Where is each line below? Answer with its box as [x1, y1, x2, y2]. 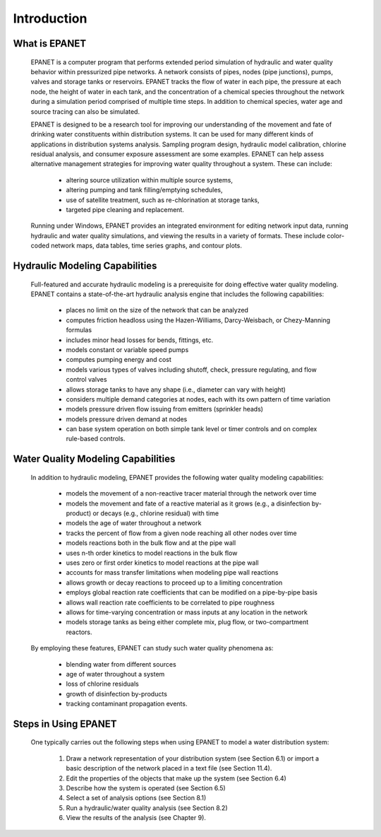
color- [327, 231, 345, 240]
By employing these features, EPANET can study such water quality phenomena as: [30, 644, 274, 652]
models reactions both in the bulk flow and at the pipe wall [66, 539, 236, 547]
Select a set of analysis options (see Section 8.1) [66, 794, 207, 802]
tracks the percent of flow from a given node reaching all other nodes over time [66, 529, 297, 537]
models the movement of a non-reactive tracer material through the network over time [66, 489, 317, 498]
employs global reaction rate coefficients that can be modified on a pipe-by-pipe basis [66, 588, 317, 597]
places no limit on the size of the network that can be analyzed [66, 306, 248, 315]
